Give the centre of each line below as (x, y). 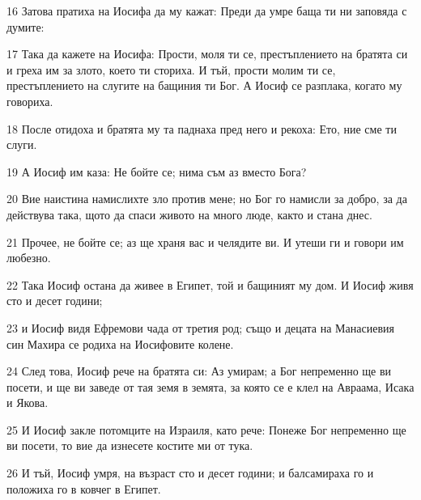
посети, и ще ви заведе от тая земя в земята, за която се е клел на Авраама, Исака (210, 386)
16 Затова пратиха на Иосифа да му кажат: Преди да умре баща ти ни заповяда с (207, 11)
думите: (26, 26)
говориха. (30, 101)
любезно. (29, 258)
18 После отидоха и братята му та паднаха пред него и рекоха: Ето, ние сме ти (202, 128)
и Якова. (28, 403)
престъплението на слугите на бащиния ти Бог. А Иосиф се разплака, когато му (204, 85)
